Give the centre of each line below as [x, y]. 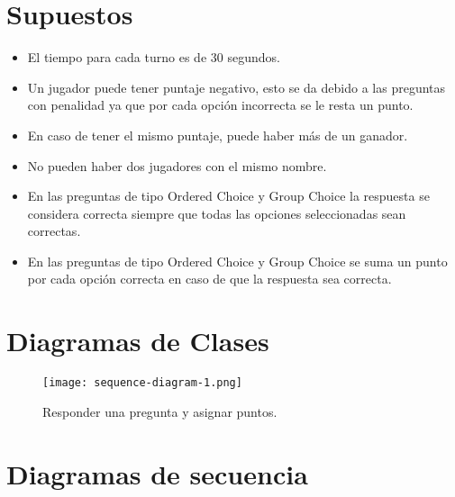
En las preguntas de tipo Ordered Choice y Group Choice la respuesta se [228, 196]
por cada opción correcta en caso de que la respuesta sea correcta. [209, 279]
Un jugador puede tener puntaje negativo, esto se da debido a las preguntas [237, 87]
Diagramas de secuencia [157, 473]
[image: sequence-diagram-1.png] [142, 383]
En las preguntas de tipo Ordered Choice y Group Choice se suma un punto [237, 261]
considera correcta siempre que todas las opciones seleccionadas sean [217, 213]
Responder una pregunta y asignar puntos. [160, 411]
